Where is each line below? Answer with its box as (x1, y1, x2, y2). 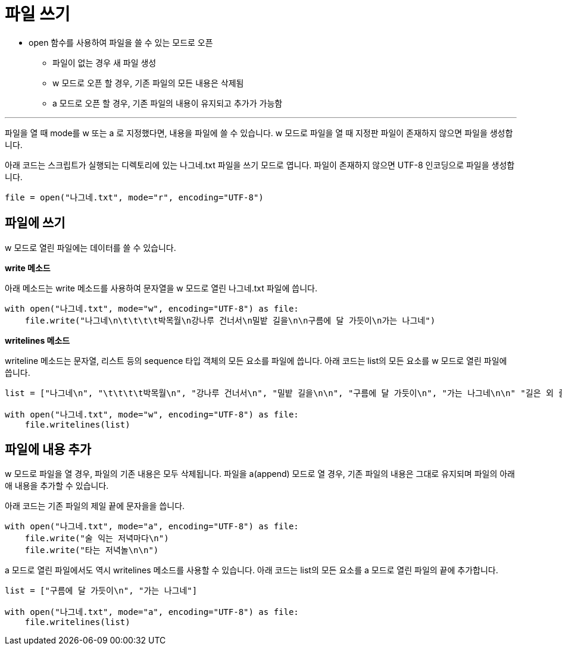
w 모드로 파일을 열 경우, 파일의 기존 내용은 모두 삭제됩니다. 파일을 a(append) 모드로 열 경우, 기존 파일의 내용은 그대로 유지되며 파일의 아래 (5, 469, 515, 479)
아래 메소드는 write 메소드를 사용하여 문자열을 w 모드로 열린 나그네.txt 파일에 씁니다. (5, 282, 317, 293)
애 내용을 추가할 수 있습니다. (5, 481, 109, 491)
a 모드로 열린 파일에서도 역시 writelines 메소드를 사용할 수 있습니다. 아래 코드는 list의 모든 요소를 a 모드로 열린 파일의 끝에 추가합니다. (5, 565, 498, 576)
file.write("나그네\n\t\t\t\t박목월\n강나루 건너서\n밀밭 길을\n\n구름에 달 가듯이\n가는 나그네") (24, 315, 436, 325)
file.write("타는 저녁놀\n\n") (24, 545, 159, 555)
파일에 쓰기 (5, 215, 65, 231)
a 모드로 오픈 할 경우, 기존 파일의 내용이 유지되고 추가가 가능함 (52, 98, 283, 108)
